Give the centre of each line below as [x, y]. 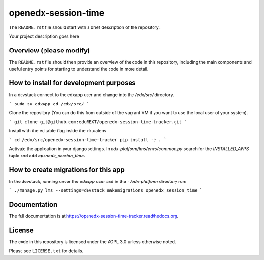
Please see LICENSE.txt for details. [46, 251]
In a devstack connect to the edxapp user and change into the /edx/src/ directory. [92, 95]
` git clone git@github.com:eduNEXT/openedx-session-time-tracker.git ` [98, 122]
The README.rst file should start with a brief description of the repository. [85, 27]
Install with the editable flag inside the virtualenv [58, 130]
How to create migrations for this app [67, 169]
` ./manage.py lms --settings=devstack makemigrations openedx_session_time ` [106, 191]
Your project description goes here [44, 36]
